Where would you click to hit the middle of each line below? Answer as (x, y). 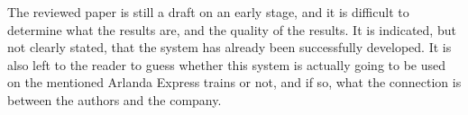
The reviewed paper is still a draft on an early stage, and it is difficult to (208, 12)
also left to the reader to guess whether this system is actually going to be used (227, 64)
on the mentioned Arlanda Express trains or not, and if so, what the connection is (234, 82)
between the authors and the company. (115, 99)
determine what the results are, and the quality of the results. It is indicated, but (232, 29)
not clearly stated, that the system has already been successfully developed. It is (229, 47)
